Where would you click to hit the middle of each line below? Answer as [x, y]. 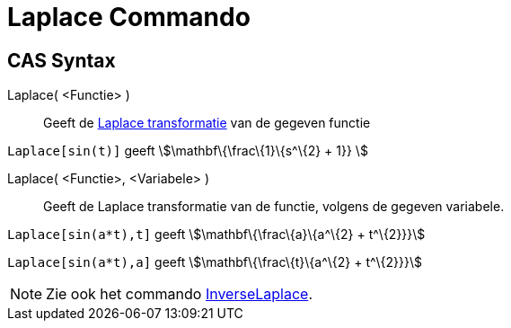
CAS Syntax [62, 60]
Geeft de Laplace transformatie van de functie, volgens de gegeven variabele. [274, 207]
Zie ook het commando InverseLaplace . [180, 294]
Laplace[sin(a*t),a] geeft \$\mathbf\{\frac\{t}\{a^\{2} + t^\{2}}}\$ [215, 262]
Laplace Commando [129, 17]
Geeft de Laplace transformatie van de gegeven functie [207, 123]
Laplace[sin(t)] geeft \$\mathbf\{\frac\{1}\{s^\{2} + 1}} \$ [188, 151]
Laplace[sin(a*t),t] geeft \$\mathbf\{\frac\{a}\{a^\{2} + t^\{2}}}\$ [216, 235]
